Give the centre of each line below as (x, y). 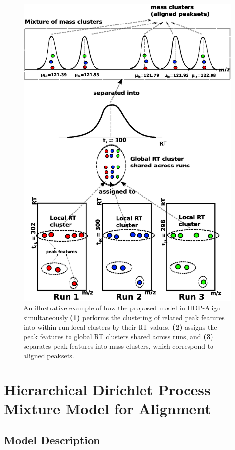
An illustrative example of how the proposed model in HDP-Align (122, 307)
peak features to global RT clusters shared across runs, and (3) (118, 336)
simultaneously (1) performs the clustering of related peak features (124, 317)
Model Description (52, 439)
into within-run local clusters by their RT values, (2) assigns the (120, 327)
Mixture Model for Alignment (107, 408)
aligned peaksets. (49, 355)
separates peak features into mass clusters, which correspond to (119, 346)
